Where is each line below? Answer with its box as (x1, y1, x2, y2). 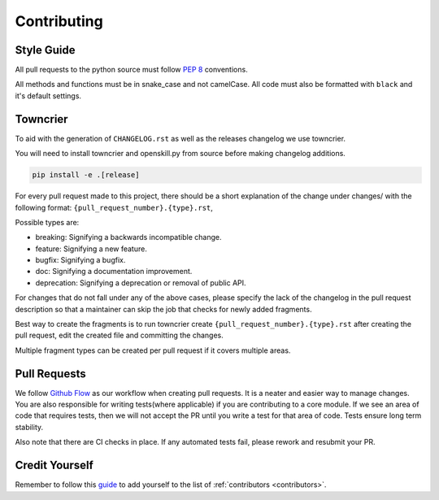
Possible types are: (15, 217, 80, 227)
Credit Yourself (15, 459, 93, 472)
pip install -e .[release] (32, 171, 140, 180)
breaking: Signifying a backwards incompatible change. (35, 233, 222, 242)
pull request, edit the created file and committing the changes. (15, 330, 224, 341)
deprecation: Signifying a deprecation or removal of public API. (35, 277, 247, 288)
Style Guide (15, 43, 76, 57)
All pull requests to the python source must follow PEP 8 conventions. (15, 65, 248, 75)
